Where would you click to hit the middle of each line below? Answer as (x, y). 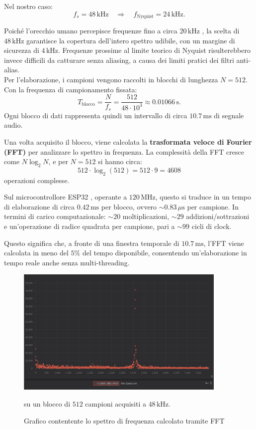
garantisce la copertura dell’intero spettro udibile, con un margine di (131, 40)
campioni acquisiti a (116, 404)
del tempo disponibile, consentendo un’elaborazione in (165, 253)
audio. (13, 125)
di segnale (229, 115)
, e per (58, 161)
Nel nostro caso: (28, 6)
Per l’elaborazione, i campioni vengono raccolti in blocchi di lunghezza (111, 80)
